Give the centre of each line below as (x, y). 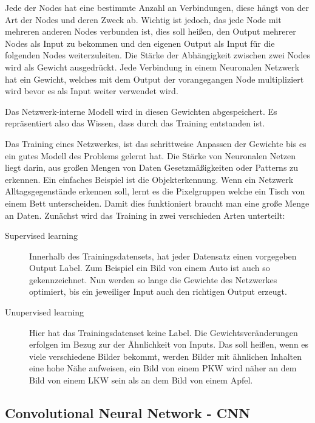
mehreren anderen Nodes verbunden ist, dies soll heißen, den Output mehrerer (151, 31)
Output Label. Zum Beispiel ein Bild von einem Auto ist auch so (150, 268)
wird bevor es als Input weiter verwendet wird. (92, 91)
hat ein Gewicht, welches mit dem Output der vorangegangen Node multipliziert (154, 79)
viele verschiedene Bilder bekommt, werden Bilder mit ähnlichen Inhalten (165, 356)
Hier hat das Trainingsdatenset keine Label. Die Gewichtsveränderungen (164, 332)
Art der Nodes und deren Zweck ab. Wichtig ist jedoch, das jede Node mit (143, 19)
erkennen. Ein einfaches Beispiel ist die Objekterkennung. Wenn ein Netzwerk (149, 179)
